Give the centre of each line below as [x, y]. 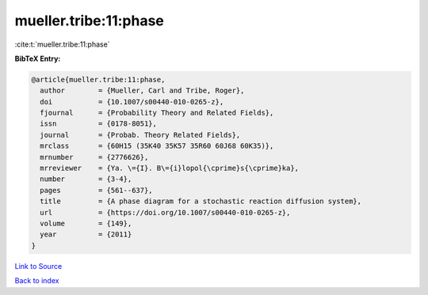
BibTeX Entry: [38, 59]
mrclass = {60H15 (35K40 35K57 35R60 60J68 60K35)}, [157, 146]
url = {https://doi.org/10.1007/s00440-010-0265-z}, [165, 212]
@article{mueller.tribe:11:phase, [98, 79]
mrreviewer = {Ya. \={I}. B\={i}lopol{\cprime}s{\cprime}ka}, [170, 168]
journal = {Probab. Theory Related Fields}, [140, 135]
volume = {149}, [86, 223]
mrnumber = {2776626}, [94, 157]
